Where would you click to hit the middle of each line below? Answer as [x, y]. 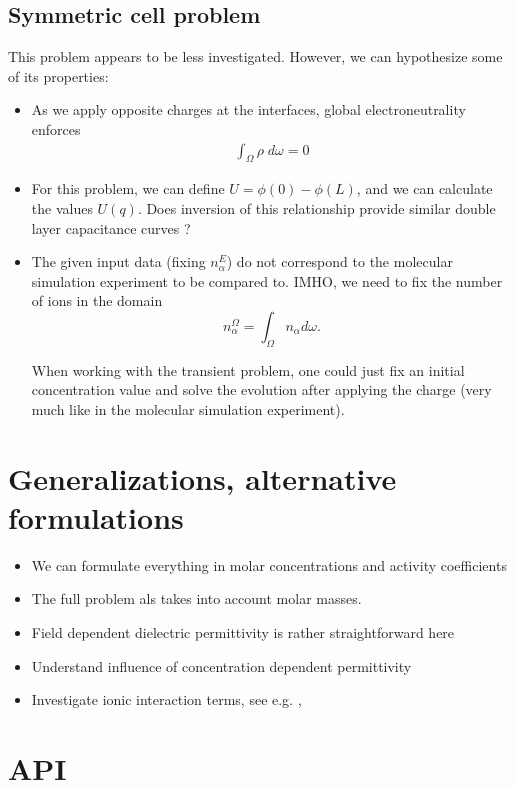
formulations [96, 516]
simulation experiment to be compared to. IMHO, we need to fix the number [267, 280]
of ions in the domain [97, 300]
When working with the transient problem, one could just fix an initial [248, 369]
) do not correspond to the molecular [339, 261]
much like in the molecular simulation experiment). [188, 408]
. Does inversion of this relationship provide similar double [316, 208]
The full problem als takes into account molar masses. [196, 598]
